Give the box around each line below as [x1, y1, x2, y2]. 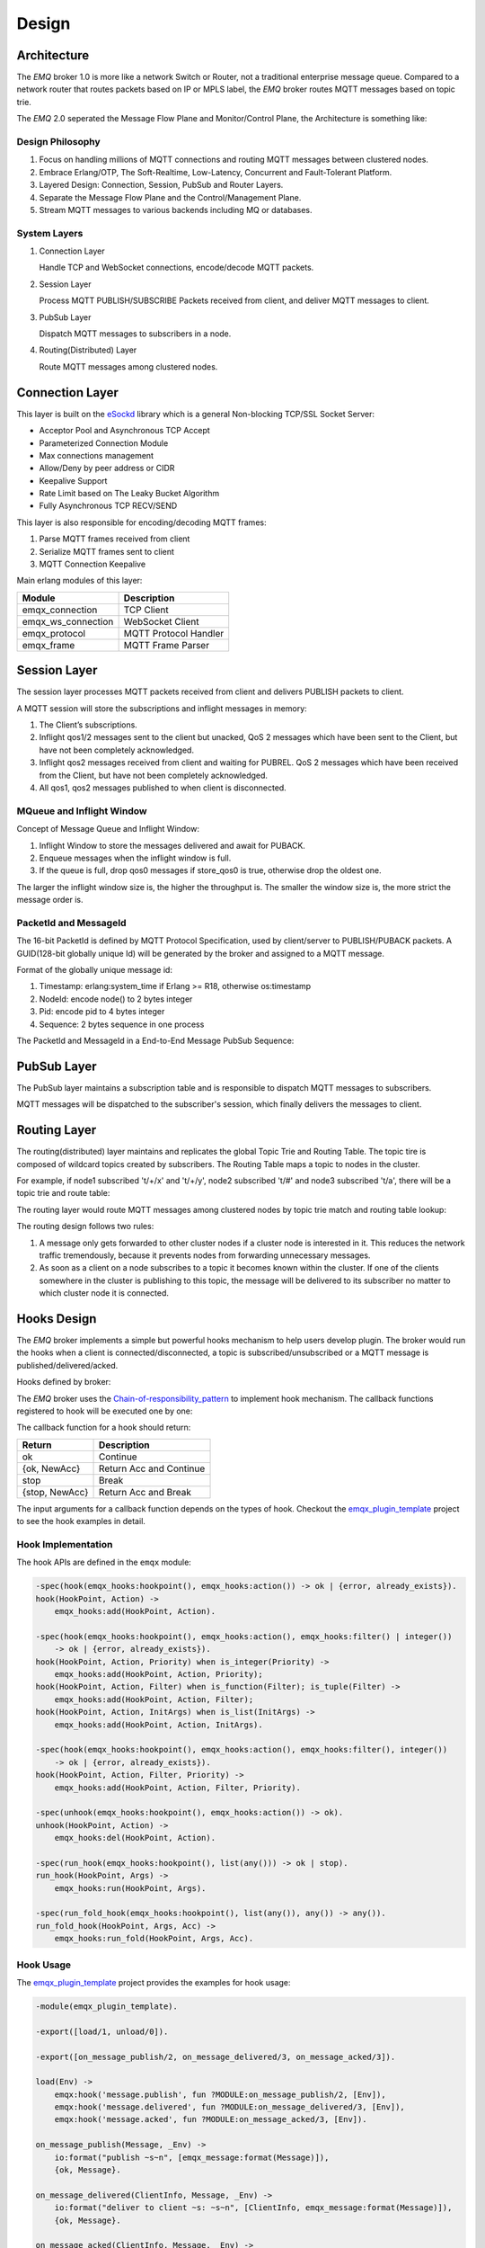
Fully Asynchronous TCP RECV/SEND [39, 500, 178, 512]
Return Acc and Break [99, 1485, 192, 1498]
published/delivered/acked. [16, 1360, 119, 1370]
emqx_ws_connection [22, 615, 114, 628]
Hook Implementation [16, 1538, 113, 1550]
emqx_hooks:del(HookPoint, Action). [54, 1833, 216, 1843]
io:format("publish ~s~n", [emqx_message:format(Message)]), [54, 2152, 330, 2163]
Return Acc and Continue [99, 1462, 206, 1475]
